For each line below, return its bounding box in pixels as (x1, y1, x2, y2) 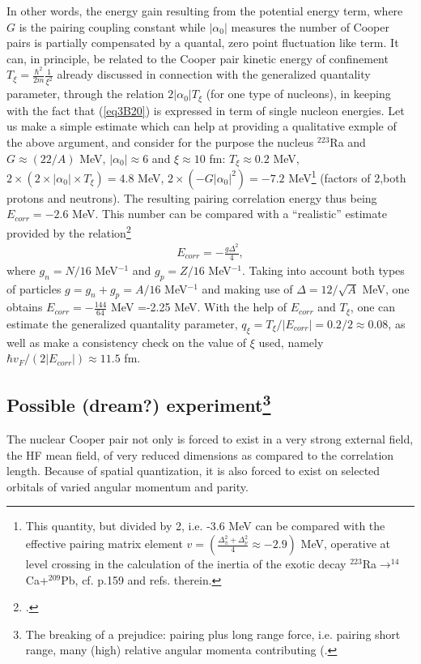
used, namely (258, 333, 324, 350)
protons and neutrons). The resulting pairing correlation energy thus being (6, 189, 377, 206)
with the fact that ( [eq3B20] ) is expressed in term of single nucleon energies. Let (6, 101, 405, 118)
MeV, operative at (300, 535, 391, 552)
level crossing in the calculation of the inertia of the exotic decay (25, 555, 347, 572)
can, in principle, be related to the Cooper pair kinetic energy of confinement (6, 49, 389, 66)
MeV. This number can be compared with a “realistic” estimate (72, 205, 387, 222)
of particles (6, 280, 62, 297)
